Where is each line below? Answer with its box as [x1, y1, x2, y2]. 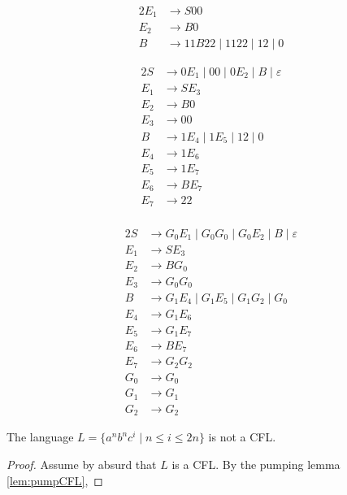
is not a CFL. [208, 428, 276, 445]
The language [7, 428, 74, 445]
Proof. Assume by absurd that [7, 455, 157, 472]
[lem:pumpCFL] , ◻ [7, 471, 103, 488]
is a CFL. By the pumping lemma [171, 455, 340, 472]
